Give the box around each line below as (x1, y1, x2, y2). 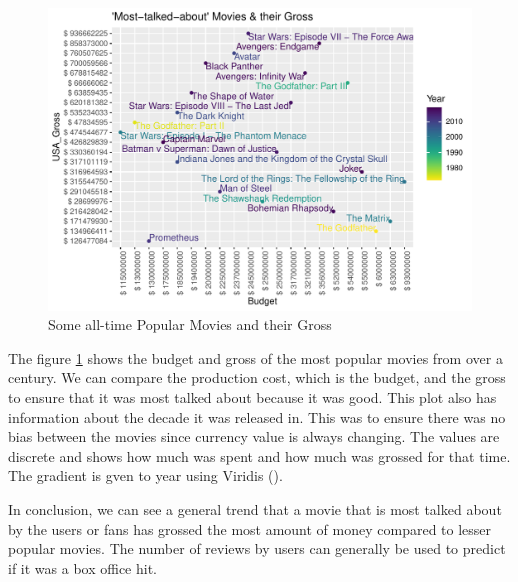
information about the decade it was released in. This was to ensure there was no (8, 406, 506, 427)
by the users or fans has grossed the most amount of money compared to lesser (8, 518, 492, 539)
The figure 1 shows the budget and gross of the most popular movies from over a (8, 347, 503, 368)
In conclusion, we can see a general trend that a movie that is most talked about (8, 499, 502, 520)
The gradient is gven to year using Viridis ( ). (8, 465, 283, 486)
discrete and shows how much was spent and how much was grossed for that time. (8, 445, 511, 466)
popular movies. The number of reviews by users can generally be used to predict (8, 538, 506, 559)
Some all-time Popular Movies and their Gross (48, 314, 332, 335)
